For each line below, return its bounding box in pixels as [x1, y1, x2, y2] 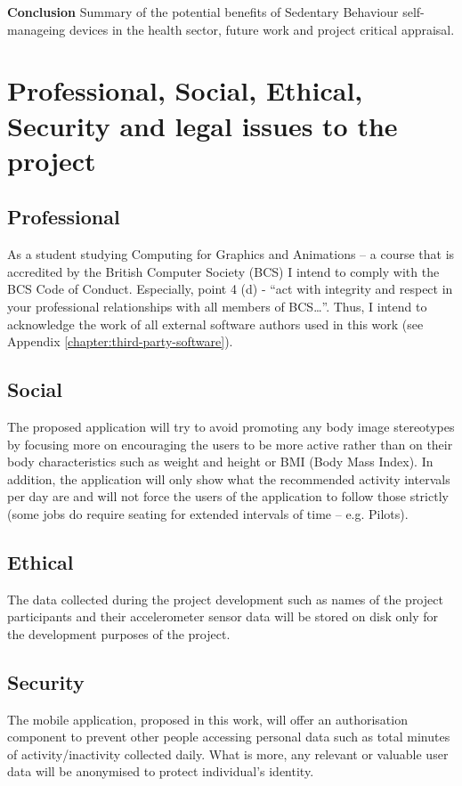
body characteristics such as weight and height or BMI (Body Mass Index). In [7, 452, 434, 471]
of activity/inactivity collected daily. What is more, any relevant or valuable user [7, 744, 449, 763]
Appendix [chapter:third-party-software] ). [7, 332, 233, 351]
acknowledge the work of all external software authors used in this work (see [7, 314, 424, 333]
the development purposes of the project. [7, 624, 231, 643]
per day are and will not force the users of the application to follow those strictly [7, 487, 449, 506]
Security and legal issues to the [7, 107, 398, 143]
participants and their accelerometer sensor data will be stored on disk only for [7, 607, 439, 626]
